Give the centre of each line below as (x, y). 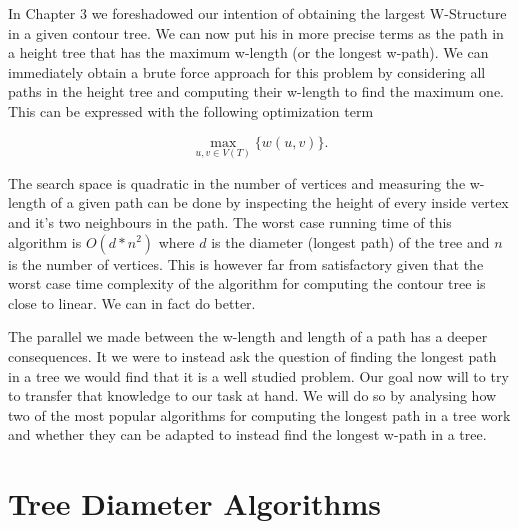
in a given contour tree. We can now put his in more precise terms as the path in (256, 32)
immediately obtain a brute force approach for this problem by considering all (247, 71)
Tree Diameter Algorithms (194, 503)
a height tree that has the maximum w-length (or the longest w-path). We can (248, 52)
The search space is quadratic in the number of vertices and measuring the (237, 182)
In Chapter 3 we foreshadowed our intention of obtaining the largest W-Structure (257, 13)
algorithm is (45, 241)
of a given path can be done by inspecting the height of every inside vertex (279, 202)
